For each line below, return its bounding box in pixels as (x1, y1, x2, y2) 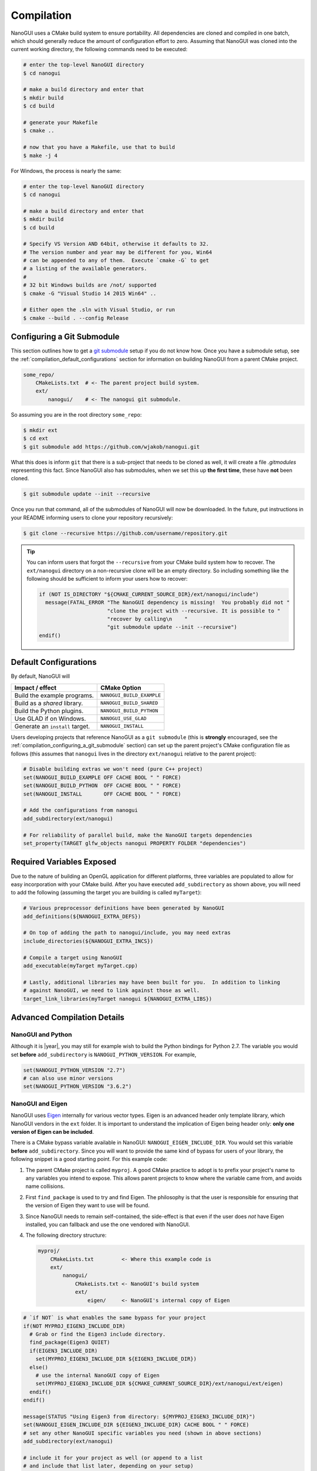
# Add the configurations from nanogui (23, 807, 138, 814)
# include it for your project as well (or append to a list (23, 1454, 203, 1461)
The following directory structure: (25, 1232, 107, 1239)
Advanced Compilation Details (11, 1012, 124, 1022)
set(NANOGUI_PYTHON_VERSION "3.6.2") (23, 1083, 132, 1090)
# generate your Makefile (23, 119, 98, 126)
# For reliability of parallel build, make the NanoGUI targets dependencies (23, 831, 252, 838)
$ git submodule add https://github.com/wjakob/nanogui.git (23, 443, 200, 450)
